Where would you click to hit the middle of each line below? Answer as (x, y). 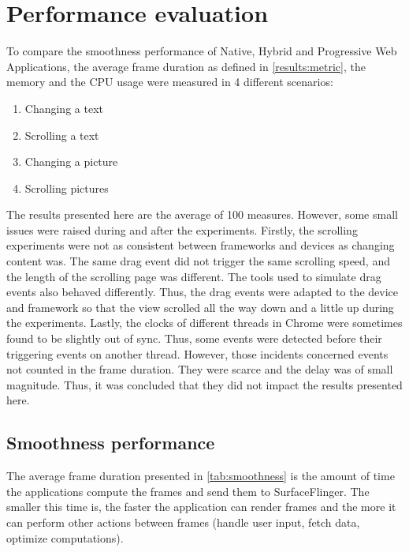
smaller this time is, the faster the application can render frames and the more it (201, 507)
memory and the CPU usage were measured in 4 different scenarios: (170, 82)
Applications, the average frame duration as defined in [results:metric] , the (186, 66)
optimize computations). (65, 537)
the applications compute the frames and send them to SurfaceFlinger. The (188, 491)
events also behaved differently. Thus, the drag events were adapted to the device (202, 292)
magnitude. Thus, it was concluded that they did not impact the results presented (204, 384)
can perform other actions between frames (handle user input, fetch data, (183, 522)
